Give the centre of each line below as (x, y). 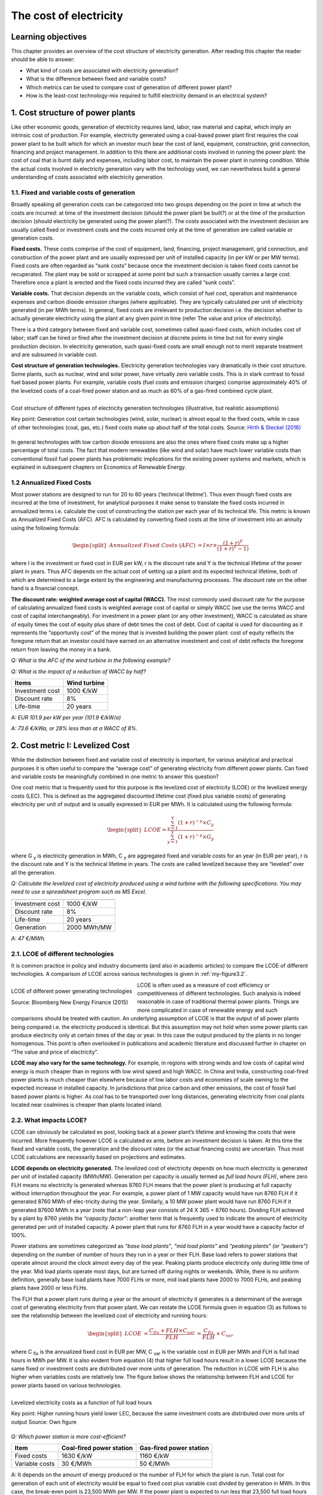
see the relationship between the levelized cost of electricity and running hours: (109, 1316)
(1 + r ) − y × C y (196, 823)
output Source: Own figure (44, 1422)
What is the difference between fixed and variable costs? (96, 79)
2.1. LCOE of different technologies (63, 954)
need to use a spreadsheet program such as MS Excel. (79, 892)
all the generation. (33, 872)
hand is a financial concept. (45, 588)
